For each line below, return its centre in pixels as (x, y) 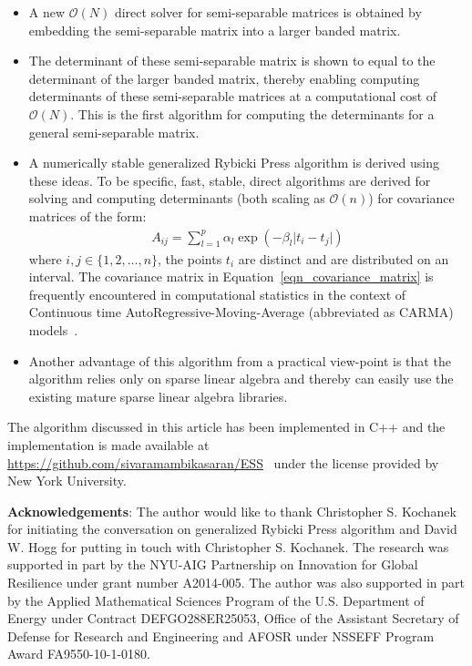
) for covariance (411, 198)
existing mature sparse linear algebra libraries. (158, 396)
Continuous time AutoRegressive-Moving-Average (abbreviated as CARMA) (241, 312)
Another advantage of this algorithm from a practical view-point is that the (240, 360)
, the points (190, 258)
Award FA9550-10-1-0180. (79, 654)
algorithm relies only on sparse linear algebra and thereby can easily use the (241, 379)
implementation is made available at (108, 444)
